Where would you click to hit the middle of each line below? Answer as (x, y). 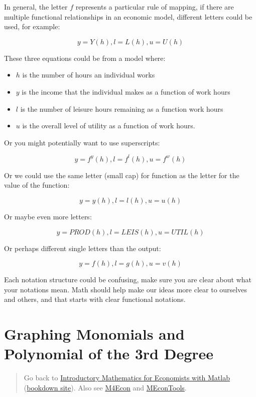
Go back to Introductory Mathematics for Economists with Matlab (127, 378)
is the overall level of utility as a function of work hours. (109, 126)
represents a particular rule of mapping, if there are (155, 7)
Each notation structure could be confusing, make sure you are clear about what (128, 280)
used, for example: (32, 26)
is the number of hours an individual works (89, 75)
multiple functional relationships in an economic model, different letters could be (128, 16)
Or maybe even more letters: (48, 217)
